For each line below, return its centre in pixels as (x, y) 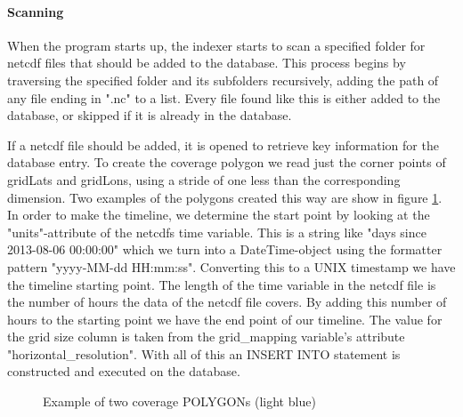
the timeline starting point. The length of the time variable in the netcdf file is (222, 284)
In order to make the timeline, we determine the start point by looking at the (219, 215)
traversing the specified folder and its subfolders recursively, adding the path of (223, 80)
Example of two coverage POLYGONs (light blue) (179, 401)
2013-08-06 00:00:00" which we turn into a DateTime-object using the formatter (225, 249)
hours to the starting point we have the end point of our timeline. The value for (225, 319)
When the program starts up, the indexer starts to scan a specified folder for (216, 45)
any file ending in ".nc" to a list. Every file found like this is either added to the (224, 97)
